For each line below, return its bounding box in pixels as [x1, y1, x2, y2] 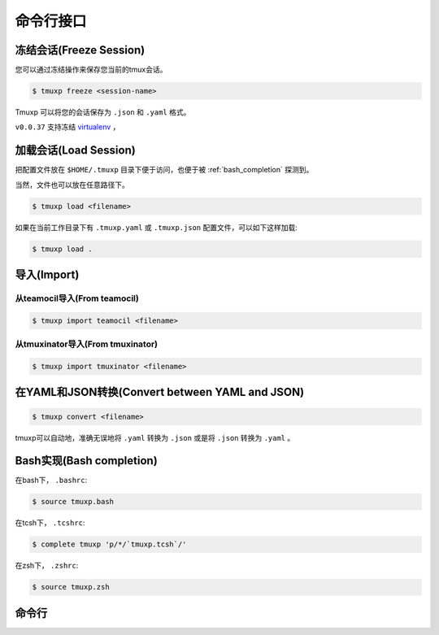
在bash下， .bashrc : [15, 476, 88, 485]
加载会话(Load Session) [15, 143, 136, 158]
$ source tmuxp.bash [32, 497, 114, 507]
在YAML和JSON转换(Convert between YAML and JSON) [15, 385, 305, 399]
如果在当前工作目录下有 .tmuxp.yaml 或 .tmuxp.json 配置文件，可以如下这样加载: [15, 222, 298, 232]
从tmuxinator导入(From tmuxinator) [15, 338, 159, 350]
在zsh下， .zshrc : [15, 561, 79, 571]
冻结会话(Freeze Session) [15, 43, 146, 57]
